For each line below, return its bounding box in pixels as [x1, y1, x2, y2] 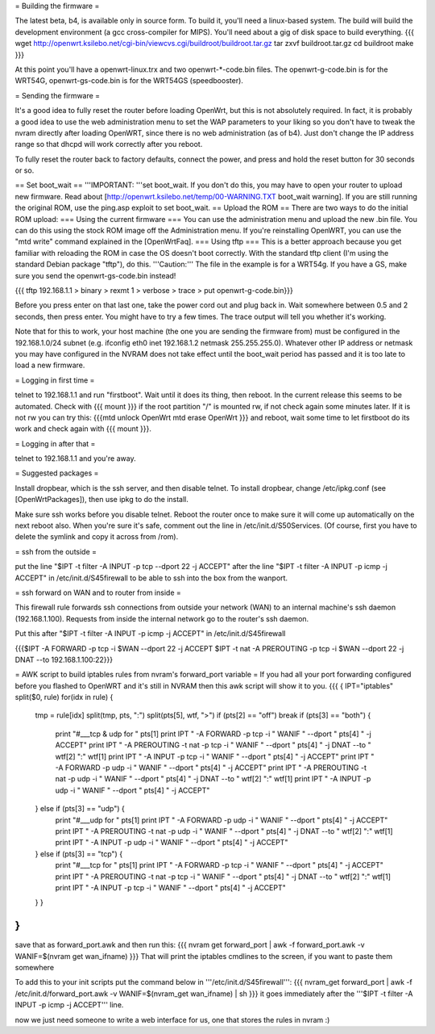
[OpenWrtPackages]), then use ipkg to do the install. [14, 495, 189, 504]
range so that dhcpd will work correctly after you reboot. [14, 140, 203, 149]
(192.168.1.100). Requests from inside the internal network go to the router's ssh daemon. [14, 613, 309, 623]
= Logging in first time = [14, 375, 95, 385]
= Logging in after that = [14, 438, 96, 448]
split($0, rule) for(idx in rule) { [14, 693, 114, 702]
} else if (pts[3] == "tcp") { [35, 848, 123, 859]
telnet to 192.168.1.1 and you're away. [14, 454, 136, 463]
